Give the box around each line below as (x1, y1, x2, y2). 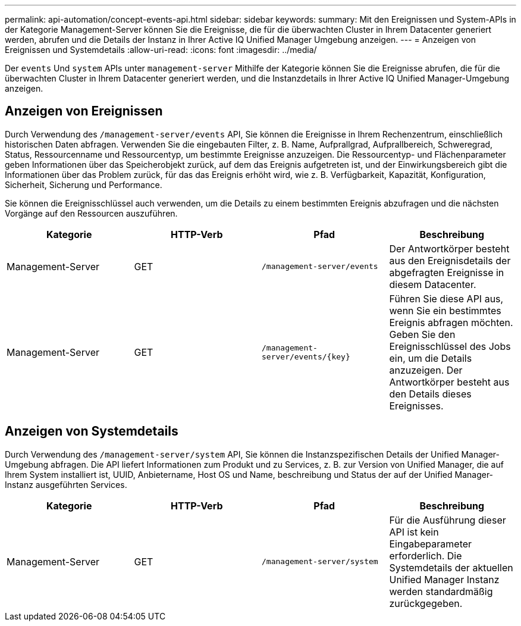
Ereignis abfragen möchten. (389, 316, 513, 328)
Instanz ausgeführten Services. (5, 479, 127, 490)
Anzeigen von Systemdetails (5, 424, 178, 439)
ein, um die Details (389, 352, 472, 364)
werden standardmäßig (389, 585, 493, 597)
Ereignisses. (389, 399, 444, 412)
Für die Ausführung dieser (389, 514, 506, 526)
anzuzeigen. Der (389, 364, 463, 376)
